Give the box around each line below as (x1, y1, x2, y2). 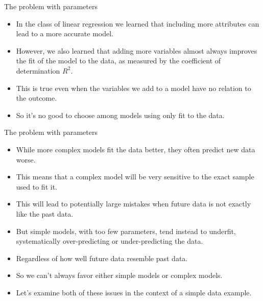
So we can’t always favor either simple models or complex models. (16, 270, 223, 281)
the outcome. (16, 92, 57, 103)
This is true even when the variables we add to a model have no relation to (16, 82, 251, 93)
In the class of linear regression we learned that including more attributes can (16, 18, 259, 29)
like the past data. (16, 208, 74, 219)
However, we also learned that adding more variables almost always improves (16, 45, 257, 56)
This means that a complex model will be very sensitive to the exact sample (16, 171, 254, 182)
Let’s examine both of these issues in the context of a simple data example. (16, 287, 252, 297)
